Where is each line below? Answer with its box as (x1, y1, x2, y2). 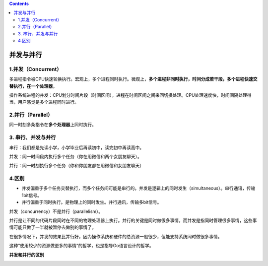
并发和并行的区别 (9, 252, 44, 258)
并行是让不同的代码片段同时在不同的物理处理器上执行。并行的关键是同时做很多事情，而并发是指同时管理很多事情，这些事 (9, 217, 257, 223)
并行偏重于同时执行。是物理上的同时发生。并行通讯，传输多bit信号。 (21, 199, 162, 205)
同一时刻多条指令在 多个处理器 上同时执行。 (9, 122, 96, 128)
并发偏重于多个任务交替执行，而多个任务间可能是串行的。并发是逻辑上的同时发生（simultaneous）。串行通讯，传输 (21, 185, 256, 191)
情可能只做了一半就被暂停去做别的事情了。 (9, 224, 96, 230)
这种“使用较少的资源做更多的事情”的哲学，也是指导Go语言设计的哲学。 (9, 243, 154, 249)
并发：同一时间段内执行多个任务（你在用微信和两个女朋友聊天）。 (9, 153, 142, 159)
